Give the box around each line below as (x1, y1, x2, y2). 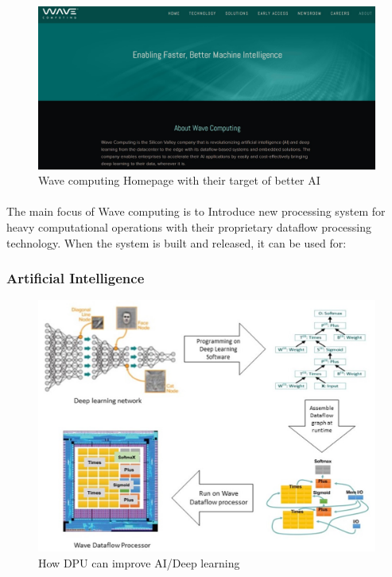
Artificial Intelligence (6, 268, 145, 288)
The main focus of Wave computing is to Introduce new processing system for (6, 203, 386, 220)
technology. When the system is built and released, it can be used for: (6, 234, 347, 251)
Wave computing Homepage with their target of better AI (38, 172, 320, 189)
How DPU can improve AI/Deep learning (38, 554, 240, 571)
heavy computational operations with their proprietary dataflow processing (6, 218, 372, 235)
